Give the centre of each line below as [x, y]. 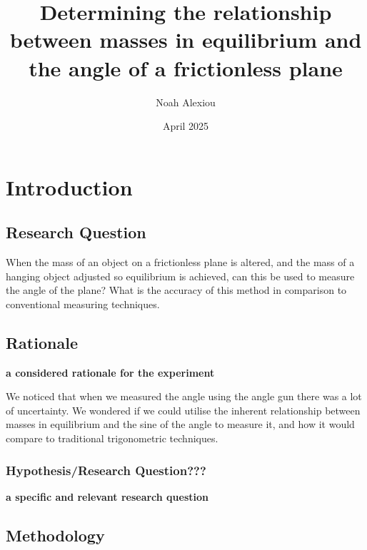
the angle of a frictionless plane [186, 67]
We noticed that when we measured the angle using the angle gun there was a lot [184, 396]
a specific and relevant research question [107, 496]
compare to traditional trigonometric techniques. [112, 438]
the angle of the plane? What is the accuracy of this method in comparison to [176, 290]
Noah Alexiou [186, 102]
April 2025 [186, 126]
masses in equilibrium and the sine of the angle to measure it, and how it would [180, 424]
